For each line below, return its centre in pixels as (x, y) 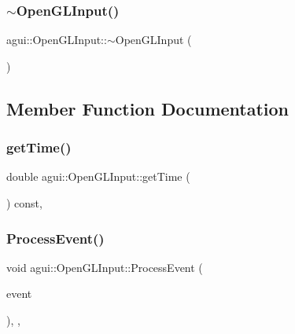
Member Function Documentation (148, 108)
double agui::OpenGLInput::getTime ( (98, 176)
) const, (24, 203)
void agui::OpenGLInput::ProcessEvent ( (105, 267)
